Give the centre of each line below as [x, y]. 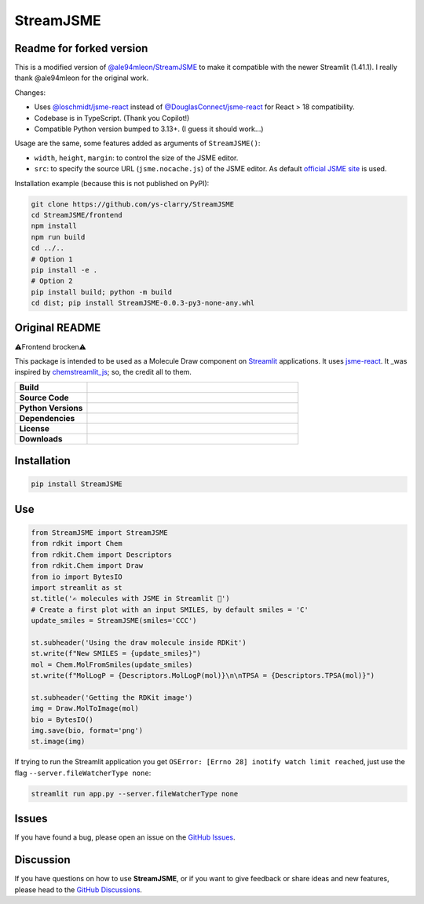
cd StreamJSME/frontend [77, 215]
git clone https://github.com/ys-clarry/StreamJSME [133, 204]
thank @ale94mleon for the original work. [82, 78]
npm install [54, 226]
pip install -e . [64, 270]
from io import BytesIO [77, 576]
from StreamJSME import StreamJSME [99, 533]
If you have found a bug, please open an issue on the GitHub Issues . [125, 837]
